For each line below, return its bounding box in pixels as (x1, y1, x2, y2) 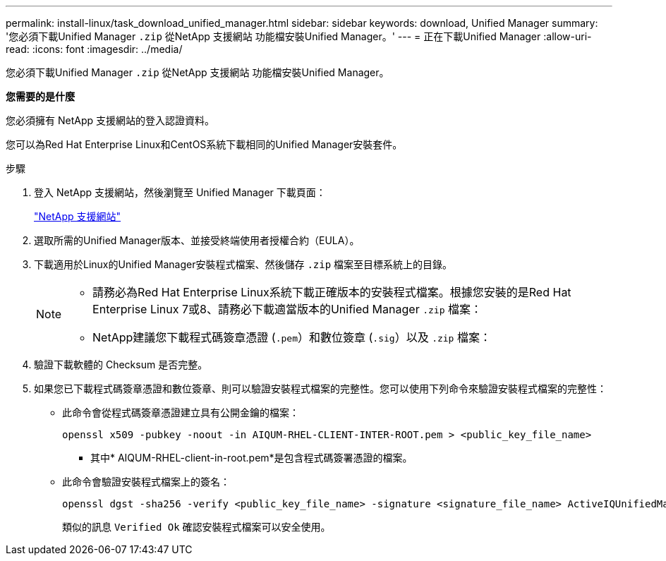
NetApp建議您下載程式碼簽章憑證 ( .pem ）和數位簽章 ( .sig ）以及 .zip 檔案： (92, 330, 491, 344)
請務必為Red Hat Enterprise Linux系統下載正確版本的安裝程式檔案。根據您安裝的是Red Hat (92, 285, 571, 299)
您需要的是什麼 (6, 90, 75, 102)
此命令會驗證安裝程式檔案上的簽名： (62, 476, 230, 488)
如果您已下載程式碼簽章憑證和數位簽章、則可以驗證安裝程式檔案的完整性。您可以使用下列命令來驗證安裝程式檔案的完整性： (34, 382, 607, 394)
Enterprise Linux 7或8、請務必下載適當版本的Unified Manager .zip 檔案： (92, 302, 482, 316)
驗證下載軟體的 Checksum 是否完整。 (34, 358, 208, 370)
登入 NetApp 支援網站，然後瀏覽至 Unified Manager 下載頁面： (34, 186, 326, 198)
